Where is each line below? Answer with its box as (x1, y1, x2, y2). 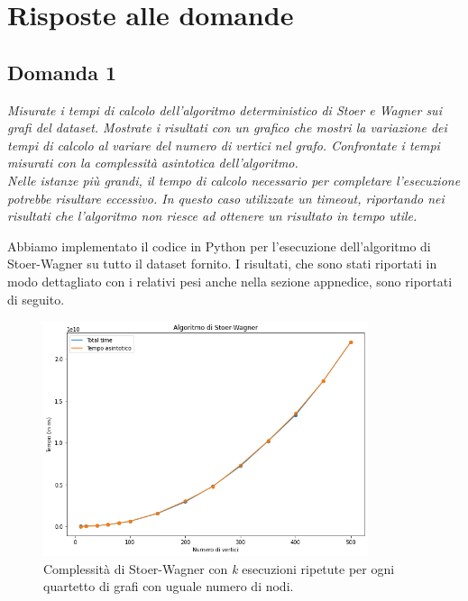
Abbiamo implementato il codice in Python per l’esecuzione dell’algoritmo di (7, 236, 431, 255)
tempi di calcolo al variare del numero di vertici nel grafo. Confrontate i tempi (7, 135, 440, 154)
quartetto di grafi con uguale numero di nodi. (43, 577, 294, 596)
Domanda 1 (7, 58, 117, 86)
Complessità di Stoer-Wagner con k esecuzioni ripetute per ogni (43, 559, 395, 578)
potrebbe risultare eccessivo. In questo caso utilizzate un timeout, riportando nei (7, 188, 445, 207)
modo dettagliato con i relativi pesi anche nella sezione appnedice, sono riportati (7, 271, 453, 290)
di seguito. (7, 289, 65, 308)
